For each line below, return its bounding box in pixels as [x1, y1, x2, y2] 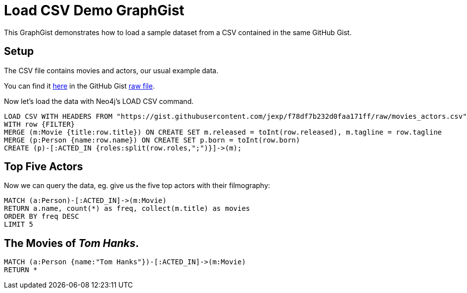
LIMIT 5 [4, 220, 34, 229]
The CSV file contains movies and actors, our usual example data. [4, 66, 219, 75]
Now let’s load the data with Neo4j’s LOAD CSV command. [4, 97, 194, 105]
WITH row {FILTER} [4, 120, 75, 128]
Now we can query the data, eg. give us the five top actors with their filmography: [4, 181, 270, 190]
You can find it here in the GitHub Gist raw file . [4, 81, 155, 90]
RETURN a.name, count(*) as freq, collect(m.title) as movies [4, 204, 250, 213]
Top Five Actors [4, 160, 83, 173]
